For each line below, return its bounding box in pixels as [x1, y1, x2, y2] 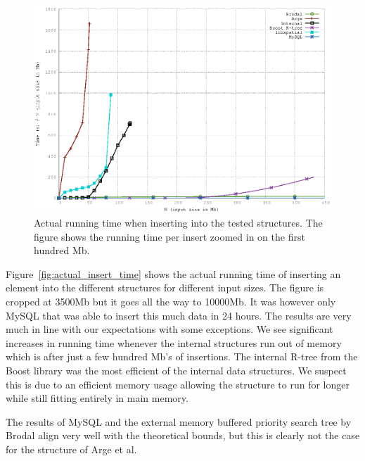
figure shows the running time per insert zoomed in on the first [34, 229, 305, 244]
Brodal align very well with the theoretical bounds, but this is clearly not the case [6, 428, 360, 443]
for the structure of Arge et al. [6, 441, 137, 456]
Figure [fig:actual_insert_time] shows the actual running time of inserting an [6, 266, 341, 281]
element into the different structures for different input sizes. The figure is [6, 280, 324, 295]
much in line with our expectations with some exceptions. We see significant [6, 322, 333, 336]
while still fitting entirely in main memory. [6, 391, 188, 405]
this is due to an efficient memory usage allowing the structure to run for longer [6, 377, 350, 391]
